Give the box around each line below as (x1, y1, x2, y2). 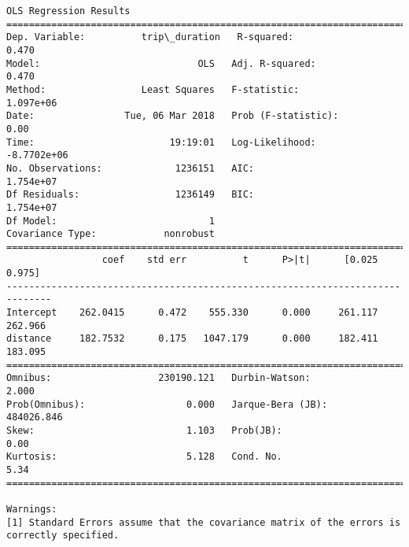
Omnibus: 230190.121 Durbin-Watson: (6, 372, 311, 384)
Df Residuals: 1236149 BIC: (6, 189, 254, 201)
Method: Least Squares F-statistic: (6, 83, 300, 95)
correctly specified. (6, 530, 120, 541)
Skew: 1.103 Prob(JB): (6, 425, 282, 436)
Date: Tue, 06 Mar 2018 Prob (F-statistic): (6, 110, 339, 122)
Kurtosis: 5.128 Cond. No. (6, 451, 282, 463)
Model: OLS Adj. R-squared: (6, 57, 316, 69)
